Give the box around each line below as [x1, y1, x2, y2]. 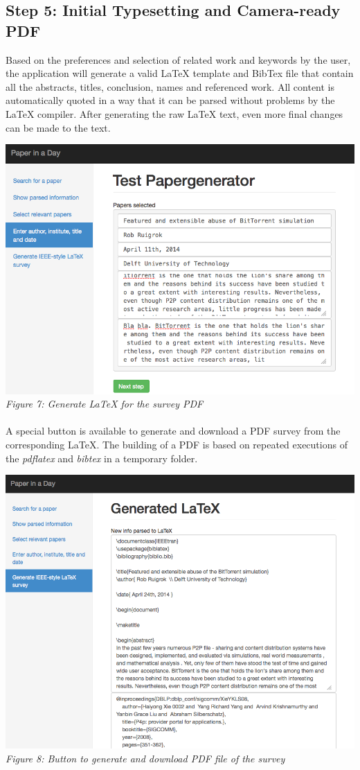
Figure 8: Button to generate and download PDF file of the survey [6, 751, 285, 765]
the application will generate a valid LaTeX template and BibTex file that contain [6, 66, 354, 80]
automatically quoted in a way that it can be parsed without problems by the [6, 93, 335, 107]
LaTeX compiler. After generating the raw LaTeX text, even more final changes [6, 106, 343, 121]
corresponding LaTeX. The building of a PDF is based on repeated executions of [6, 437, 348, 451]
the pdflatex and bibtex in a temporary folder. [6, 450, 198, 465]
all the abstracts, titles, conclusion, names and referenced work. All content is [6, 79, 335, 94]
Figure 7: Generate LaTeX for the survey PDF [6, 396, 204, 411]
